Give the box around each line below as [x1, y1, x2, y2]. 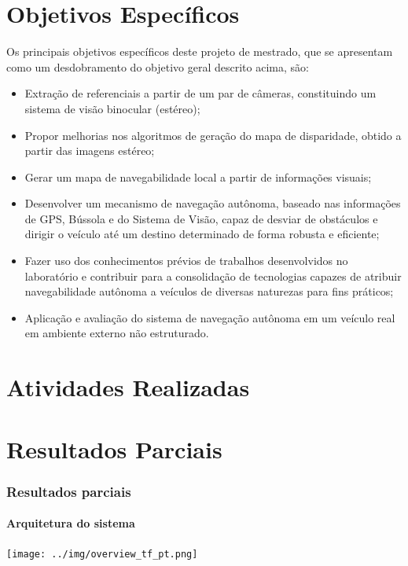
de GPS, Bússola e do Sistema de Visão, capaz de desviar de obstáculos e [24, 210, 378, 226]
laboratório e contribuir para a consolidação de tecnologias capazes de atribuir [24, 267, 402, 284]
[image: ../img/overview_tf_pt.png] [6, 549, 198, 560]
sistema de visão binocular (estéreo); [24, 100, 200, 116]
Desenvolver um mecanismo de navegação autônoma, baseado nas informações [24, 195, 401, 211]
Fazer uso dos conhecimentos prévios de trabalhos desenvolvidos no [24, 252, 348, 269]
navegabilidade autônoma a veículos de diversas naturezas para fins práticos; [24, 283, 394, 300]
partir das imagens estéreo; [24, 142, 155, 159]
